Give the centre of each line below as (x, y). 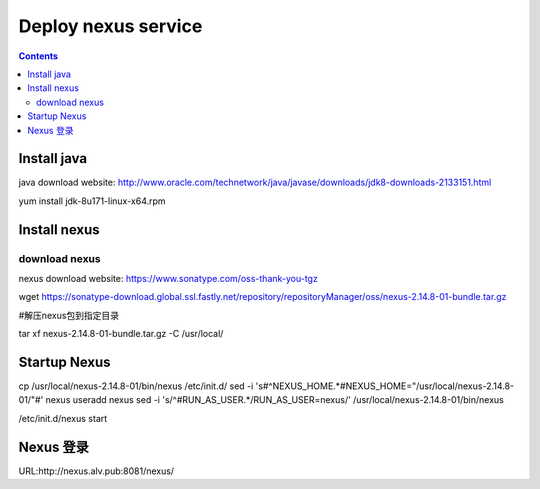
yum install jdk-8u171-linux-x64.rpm (92, 201)
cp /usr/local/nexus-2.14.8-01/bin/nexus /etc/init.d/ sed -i (136, 386)
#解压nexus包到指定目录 (69, 315)
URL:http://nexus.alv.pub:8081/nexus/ (96, 471)
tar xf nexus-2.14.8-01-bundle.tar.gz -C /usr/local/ (121, 334)
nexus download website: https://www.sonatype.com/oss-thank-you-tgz (168, 278)
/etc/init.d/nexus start (63, 418)
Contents (38, 56)
